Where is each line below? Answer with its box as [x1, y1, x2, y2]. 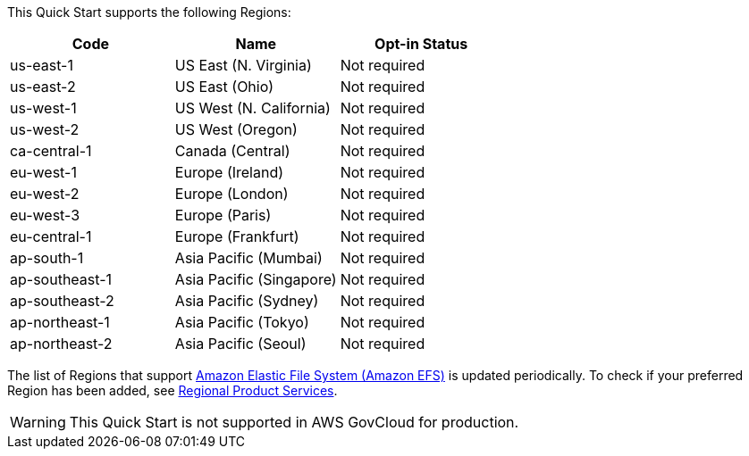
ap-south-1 [10, 249, 84, 267]
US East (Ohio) [174, 78, 274, 95]
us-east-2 [10, 78, 76, 95]
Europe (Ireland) [174, 163, 284, 181]
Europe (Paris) [174, 206, 272, 224]
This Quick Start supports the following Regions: [7, 4, 291, 20]
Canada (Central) [174, 142, 290, 160]
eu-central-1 [10, 228, 92, 245]
